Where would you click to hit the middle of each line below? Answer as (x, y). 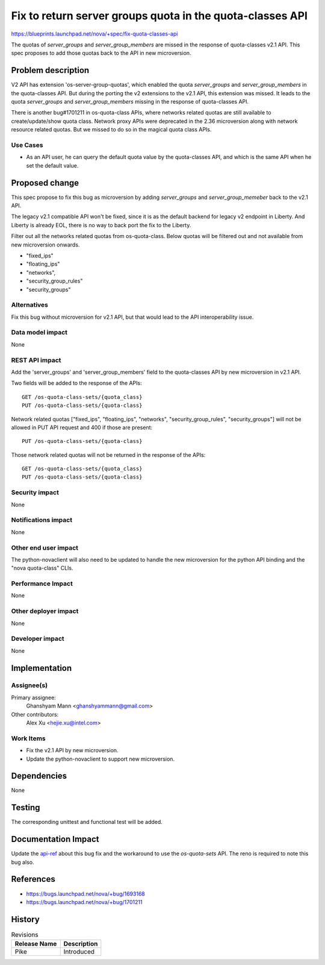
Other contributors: (35, 714)
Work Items (28, 738)
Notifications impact (42, 520)
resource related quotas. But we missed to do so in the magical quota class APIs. (111, 130)
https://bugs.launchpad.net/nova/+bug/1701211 (84, 902)
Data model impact (39, 333)
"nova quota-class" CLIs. (42, 568)
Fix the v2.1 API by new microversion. (72, 750)
